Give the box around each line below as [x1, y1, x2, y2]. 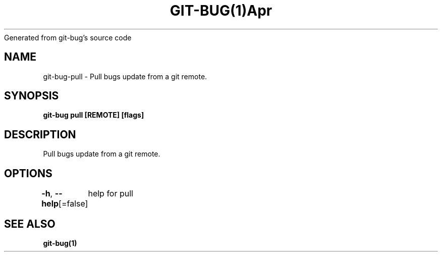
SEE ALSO [4, 217, 56, 230]
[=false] [59, 198, 88, 209]
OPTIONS [4, 167, 52, 180]
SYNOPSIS [4, 89, 59, 103]
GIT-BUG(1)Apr [170, 2, 272, 19]
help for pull [88, 188, 133, 199]
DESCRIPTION [4, 128, 76, 141]
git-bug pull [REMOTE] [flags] [43, 111, 144, 120]
